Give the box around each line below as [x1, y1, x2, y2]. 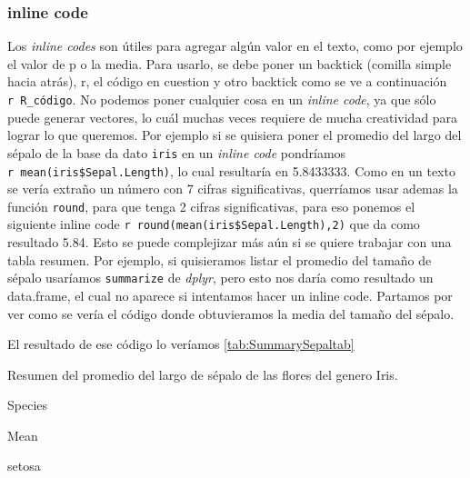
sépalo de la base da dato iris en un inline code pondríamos [7, 143, 346, 162]
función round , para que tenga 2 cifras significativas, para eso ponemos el [7, 196, 415, 215]
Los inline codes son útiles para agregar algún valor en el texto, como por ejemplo [7, 36, 463, 55]
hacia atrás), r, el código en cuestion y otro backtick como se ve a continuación [7, 72, 447, 91]
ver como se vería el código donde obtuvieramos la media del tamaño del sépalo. [7, 304, 455, 323]
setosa [7, 456, 41, 475]
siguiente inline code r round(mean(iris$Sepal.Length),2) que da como [7, 214, 420, 234]
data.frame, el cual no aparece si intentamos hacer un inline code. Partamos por [7, 285, 453, 304]
